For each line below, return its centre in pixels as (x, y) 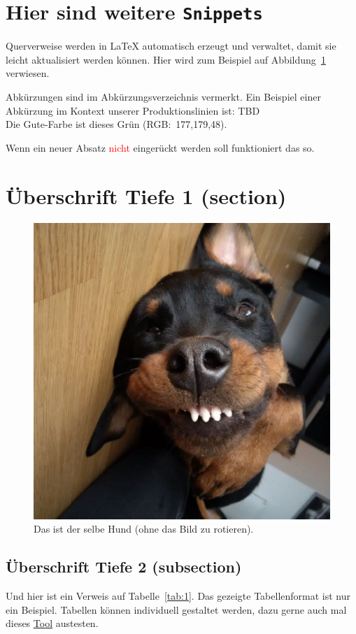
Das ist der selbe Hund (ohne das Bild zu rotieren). (144, 529)
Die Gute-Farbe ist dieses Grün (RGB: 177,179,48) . (116, 124)
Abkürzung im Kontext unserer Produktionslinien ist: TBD (133, 110)
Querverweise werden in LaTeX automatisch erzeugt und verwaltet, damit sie (171, 46)
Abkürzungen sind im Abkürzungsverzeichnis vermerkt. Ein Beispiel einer (163, 97)
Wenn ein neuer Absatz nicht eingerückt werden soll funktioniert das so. (160, 147)
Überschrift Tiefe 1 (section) (146, 195)
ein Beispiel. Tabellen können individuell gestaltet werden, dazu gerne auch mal (176, 609)
